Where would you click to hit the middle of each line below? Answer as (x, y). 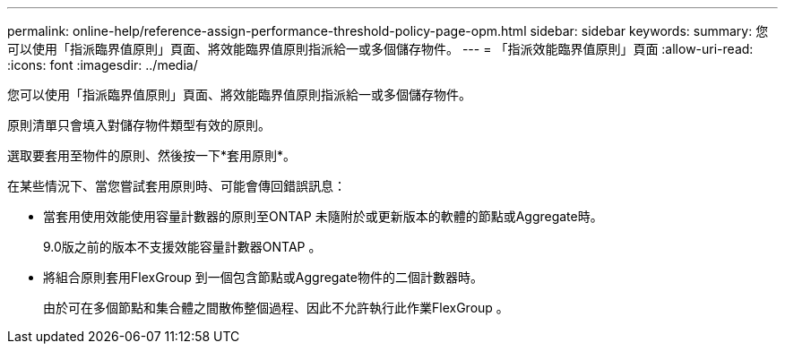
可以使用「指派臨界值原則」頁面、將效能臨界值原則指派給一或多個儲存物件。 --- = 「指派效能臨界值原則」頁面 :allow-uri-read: (380, 49)
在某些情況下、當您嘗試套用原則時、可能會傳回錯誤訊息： (177, 186)
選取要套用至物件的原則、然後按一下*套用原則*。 (152, 155)
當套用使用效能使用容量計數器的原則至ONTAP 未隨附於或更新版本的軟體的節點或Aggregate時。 (323, 216)
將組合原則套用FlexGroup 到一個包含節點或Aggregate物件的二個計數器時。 (263, 277)
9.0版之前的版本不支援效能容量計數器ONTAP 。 (182, 247)
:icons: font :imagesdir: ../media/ (103, 65)
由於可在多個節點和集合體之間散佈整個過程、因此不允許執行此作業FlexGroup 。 (276, 308)
